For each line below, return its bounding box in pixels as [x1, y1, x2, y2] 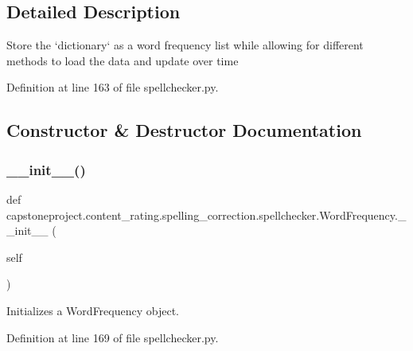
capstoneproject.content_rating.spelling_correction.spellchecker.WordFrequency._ [6, 206, 407, 223]
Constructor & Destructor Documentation [6, 118, 362, 142]
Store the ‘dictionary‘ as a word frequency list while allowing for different [6, 37, 364, 53]
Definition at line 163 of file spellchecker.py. [6, 79, 219, 96]
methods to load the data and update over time [6, 52, 239, 68]
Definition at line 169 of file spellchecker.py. [6, 329, 219, 345]
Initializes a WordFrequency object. [6, 302, 179, 318]
